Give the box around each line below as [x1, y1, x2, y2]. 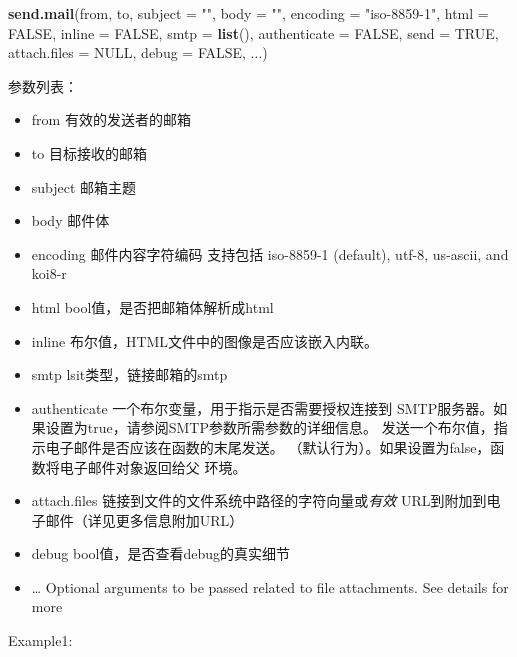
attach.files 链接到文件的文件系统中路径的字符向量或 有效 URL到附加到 [31, 490, 487, 511]
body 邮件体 [31, 210, 110, 231]
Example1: [8, 630, 73, 651]
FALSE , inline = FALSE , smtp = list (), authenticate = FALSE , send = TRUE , [8, 22, 499, 43]
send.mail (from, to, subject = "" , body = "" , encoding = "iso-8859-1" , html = [8, 3, 489, 23]
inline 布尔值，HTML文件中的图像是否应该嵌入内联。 [31, 330, 379, 351]
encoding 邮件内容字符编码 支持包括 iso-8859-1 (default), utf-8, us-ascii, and [31, 243, 509, 264]
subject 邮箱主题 [31, 176, 137, 197]
